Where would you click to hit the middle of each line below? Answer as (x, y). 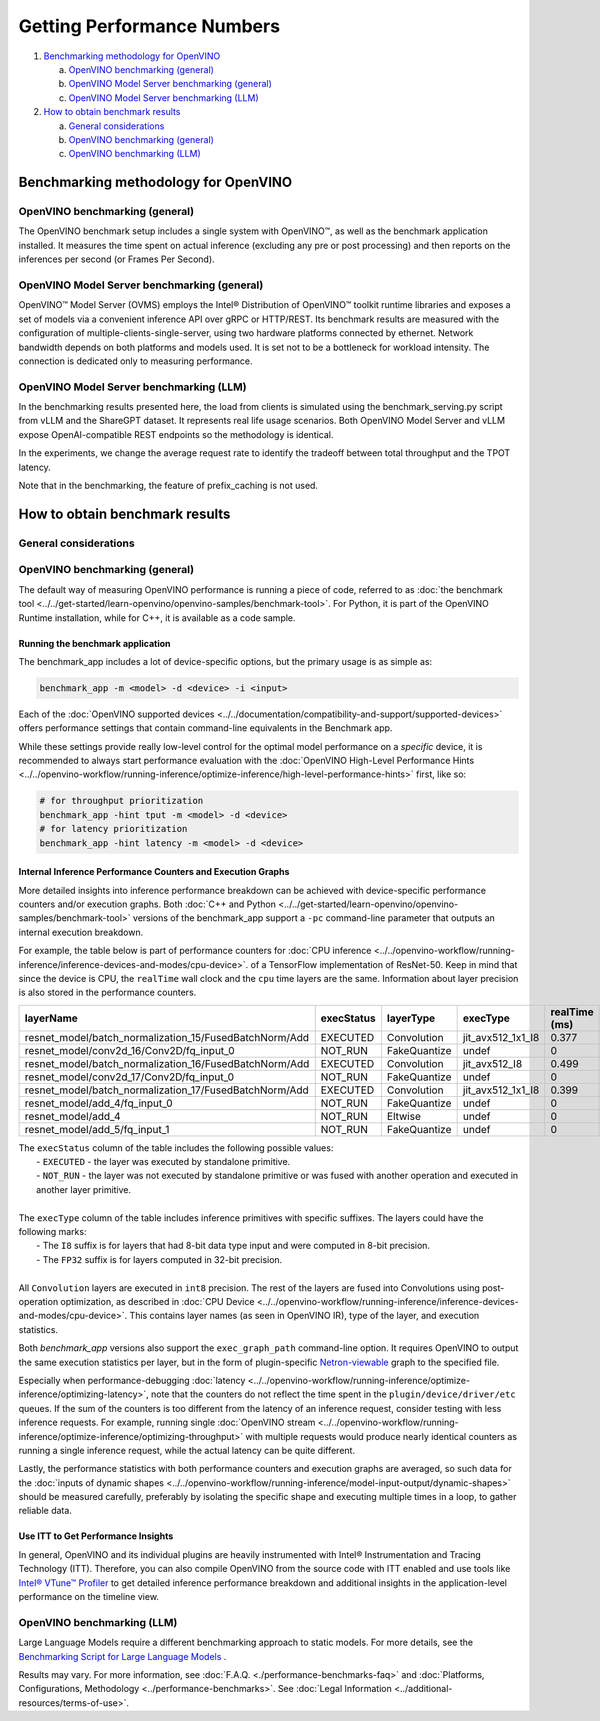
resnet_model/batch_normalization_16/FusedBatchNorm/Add (167, 1063)
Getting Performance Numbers (149, 26)
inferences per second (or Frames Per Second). (116, 259)
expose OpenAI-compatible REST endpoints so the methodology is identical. (176, 434)
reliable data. (45, 1511)
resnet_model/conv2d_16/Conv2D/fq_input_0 (129, 1050)
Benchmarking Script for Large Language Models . (122, 1656)
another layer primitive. (84, 1189)
